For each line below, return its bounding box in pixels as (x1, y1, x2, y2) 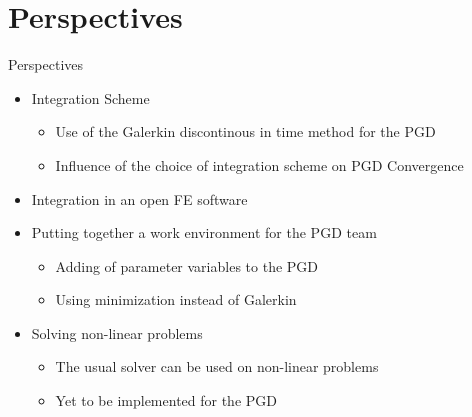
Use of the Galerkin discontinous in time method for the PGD (55, 121, 436, 142)
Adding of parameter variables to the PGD (55, 255, 319, 276)
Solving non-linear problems (31, 322, 203, 343)
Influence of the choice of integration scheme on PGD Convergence (55, 154, 464, 175)
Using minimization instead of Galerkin (55, 289, 297, 310)
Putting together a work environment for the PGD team (31, 222, 377, 243)
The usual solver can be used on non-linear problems (55, 356, 379, 377)
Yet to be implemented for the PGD (55, 390, 278, 411)
